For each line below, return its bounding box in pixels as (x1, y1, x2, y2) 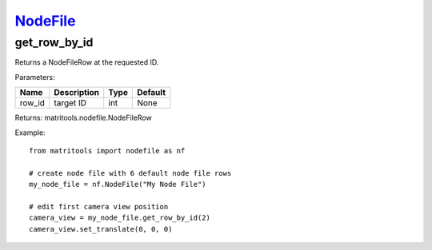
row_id (19, 97, 46, 109)
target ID (53, 97, 87, 109)
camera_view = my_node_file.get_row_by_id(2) (29, 213, 211, 223)
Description (53, 87, 100, 98)
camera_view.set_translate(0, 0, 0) (29, 224, 173, 233)
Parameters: (14, 72, 55, 81)
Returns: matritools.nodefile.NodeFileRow (14, 113, 152, 123)
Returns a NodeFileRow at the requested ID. (14, 58, 159, 67)
